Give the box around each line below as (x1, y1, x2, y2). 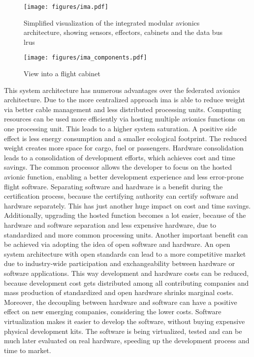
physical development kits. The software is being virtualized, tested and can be (4, 326, 242, 336)
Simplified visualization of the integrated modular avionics (24, 17, 200, 28)
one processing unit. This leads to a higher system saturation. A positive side (4, 123, 237, 134)
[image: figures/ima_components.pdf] (24, 54, 147, 61)
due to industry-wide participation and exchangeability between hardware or (4, 258, 235, 268)
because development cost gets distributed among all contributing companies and (4, 277, 249, 288)
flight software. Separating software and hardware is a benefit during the (4, 181, 223, 191)
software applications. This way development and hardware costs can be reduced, (4, 268, 249, 278)
